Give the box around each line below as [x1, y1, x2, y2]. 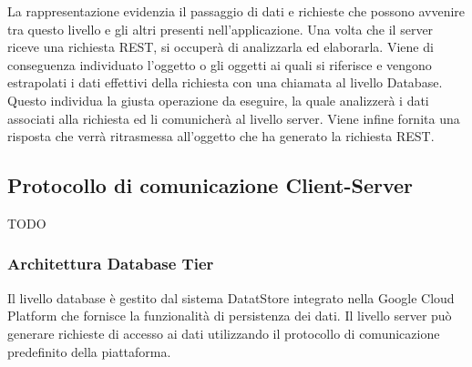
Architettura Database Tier [7, 252, 214, 275]
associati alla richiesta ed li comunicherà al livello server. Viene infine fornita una [7, 108, 460, 127]
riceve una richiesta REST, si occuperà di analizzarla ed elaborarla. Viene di [7, 37, 434, 56]
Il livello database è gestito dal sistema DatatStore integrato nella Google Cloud [7, 288, 455, 307]
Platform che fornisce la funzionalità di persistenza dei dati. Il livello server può [7, 306, 452, 325]
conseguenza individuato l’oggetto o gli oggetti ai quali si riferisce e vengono [7, 55, 432, 74]
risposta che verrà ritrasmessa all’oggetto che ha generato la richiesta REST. [7, 127, 435, 146]
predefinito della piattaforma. [7, 342, 171, 361]
